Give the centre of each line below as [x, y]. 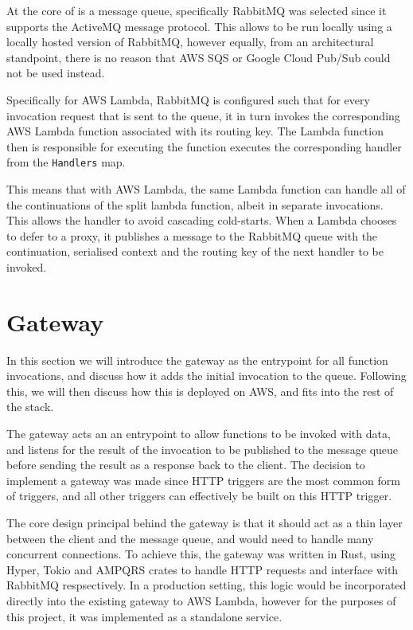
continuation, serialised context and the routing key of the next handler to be [195, 251]
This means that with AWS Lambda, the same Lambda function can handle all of [206, 189]
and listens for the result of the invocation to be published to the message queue [203, 449]
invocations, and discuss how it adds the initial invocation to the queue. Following [206, 376]
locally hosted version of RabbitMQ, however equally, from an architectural [190, 42]
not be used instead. [56, 73]
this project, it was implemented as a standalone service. [144, 616]
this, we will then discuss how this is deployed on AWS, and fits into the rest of [200, 391]
